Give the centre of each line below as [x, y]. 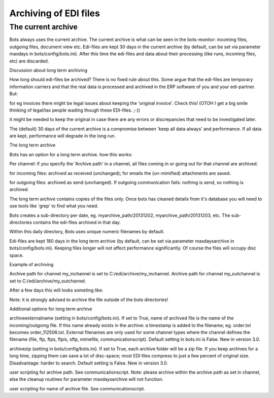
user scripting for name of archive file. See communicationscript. [77, 388]
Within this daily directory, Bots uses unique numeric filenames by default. [87, 232]
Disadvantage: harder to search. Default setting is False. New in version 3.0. [89, 363]
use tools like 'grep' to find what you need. [54, 206]
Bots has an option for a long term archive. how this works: [71, 154]
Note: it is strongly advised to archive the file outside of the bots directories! [89, 300]
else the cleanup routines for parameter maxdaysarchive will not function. [86, 379]
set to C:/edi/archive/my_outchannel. [48, 281]
